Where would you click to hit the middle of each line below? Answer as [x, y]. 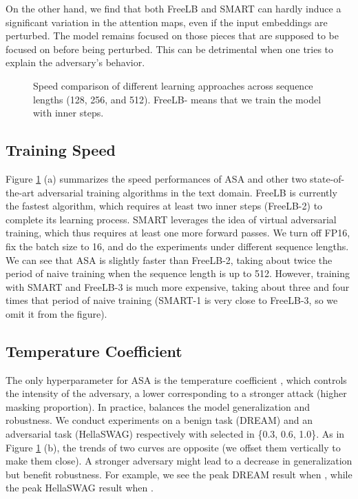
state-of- [327, 178]
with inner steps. [69, 113]
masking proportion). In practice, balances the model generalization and [158, 406]
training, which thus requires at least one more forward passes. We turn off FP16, [178, 233]
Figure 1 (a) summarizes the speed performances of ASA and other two [156, 178]
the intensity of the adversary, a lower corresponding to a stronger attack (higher [176, 393]
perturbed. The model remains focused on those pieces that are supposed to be [172, 35]
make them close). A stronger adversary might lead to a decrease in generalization [179, 461]
